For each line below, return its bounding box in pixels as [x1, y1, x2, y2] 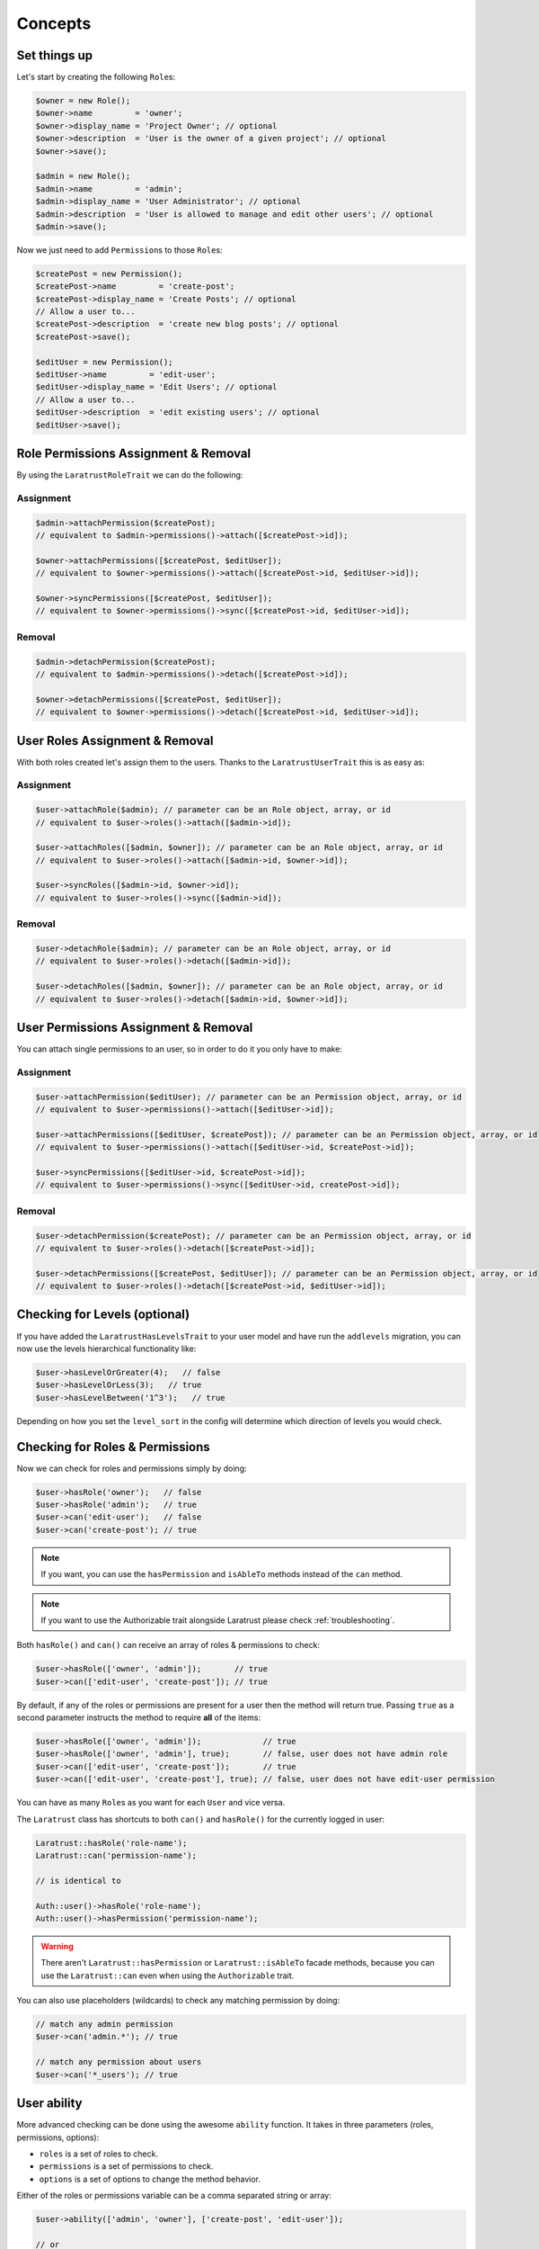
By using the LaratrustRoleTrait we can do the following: [16, 470, 243, 480]
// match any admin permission [35, 2020, 174, 2029]
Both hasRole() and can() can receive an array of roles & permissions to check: [16, 1640, 321, 1651]
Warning [40, 1940, 74, 1951]
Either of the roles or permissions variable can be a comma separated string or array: [16, 2191, 331, 2201]
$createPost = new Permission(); [35, 268, 183, 279]
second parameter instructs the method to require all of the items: [16, 1712, 261, 1723]
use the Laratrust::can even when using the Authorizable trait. [40, 1970, 295, 1981]
